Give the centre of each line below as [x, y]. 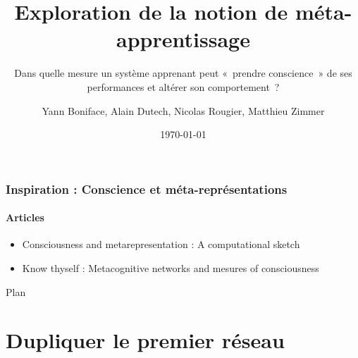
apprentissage [183, 39]
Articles [25, 217]
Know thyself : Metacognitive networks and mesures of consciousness [171, 268]
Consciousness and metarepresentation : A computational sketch [161, 244]
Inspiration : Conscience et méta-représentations [147, 189]
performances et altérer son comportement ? [183, 86]
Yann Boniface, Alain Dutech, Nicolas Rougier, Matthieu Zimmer [183, 110]
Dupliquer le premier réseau [145, 340]
